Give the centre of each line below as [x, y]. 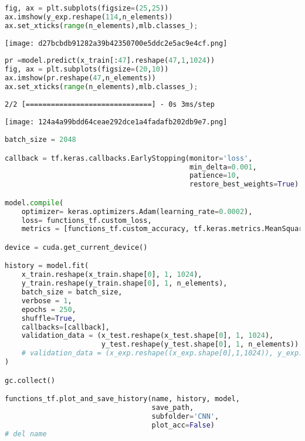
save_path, [173, 408]
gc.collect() [30, 380]
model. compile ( [34, 203]
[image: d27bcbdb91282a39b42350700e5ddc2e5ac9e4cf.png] [116, 43]
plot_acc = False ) [183, 425]
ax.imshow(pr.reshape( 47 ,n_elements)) [80, 78]
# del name [26, 434]
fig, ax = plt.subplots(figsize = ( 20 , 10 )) [87, 69]
